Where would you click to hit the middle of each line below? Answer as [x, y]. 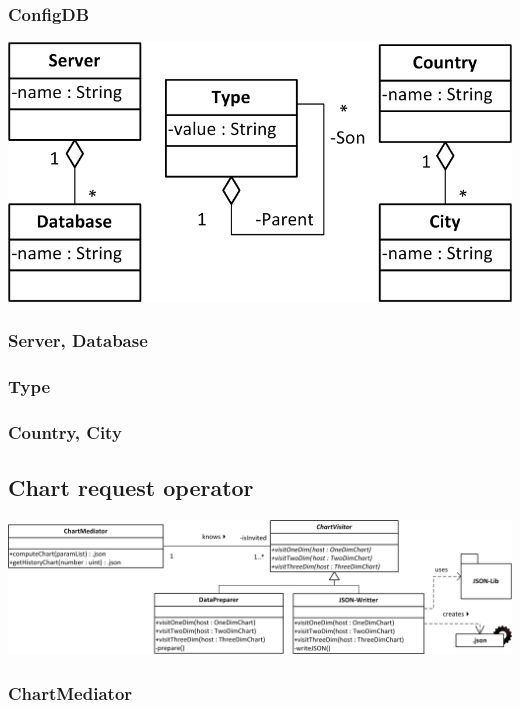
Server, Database [78, 340]
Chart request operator [131, 487]
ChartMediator [70, 692]
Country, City [65, 432]
